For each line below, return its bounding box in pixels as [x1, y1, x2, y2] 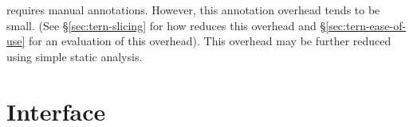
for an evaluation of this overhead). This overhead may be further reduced [29, 33, 391, 49]
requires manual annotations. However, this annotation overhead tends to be [6, 2, 380, 17]
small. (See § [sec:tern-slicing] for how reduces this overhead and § [6, 17, 326, 33]
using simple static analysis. [6, 48, 143, 64]
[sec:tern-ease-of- [325, 17, 407, 33]
